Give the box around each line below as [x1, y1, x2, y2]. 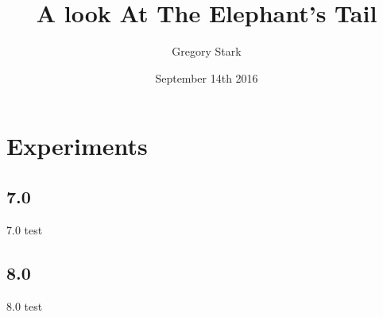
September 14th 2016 [155, 69, 258, 86]
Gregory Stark [172, 43, 242, 60]
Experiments [6, 130, 148, 162]
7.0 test [6, 221, 43, 238]
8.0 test [6, 297, 43, 314]
